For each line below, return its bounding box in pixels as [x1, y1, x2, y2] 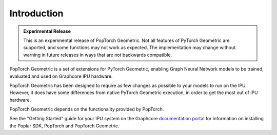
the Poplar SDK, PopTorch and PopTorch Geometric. [9, 123, 120, 129]
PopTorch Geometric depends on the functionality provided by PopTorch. [9, 106, 164, 112]
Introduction [9, 8, 64, 19]
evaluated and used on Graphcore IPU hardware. [9, 73, 113, 79]
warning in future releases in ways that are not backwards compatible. [23, 52, 172, 58]
